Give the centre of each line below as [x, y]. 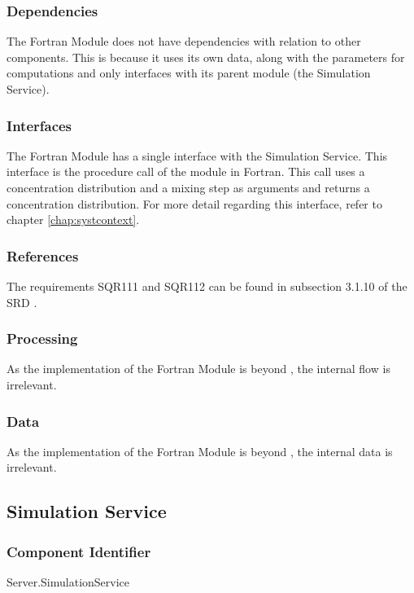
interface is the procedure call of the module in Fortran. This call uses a [186, 171]
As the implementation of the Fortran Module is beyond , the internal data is [200, 451]
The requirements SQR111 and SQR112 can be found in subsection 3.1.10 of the [207, 286]
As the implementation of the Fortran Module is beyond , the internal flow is [198, 369]
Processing [42, 338]
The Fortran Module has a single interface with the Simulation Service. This [197, 155]
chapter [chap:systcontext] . [73, 220]
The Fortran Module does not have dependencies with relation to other [184, 41]
